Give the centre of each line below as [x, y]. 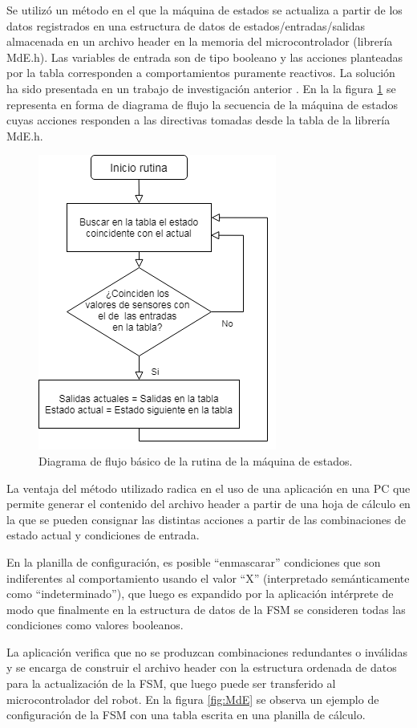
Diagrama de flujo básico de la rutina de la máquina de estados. [196, 460]
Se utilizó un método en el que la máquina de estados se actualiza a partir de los [204, 10]
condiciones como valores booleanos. [95, 625]
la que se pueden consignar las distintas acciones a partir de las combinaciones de [206, 519]
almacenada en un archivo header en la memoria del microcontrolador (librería [200, 41]
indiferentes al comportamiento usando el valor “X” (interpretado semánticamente [208, 578]
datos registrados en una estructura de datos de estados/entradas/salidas [186, 25]
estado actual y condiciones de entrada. [103, 535]
